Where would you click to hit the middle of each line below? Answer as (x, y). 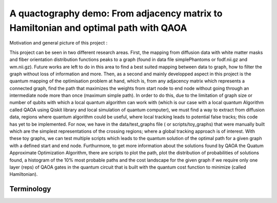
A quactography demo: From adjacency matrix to (116, 13)
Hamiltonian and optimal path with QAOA (98, 28)
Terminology (30, 189)
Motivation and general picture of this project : (58, 43)
